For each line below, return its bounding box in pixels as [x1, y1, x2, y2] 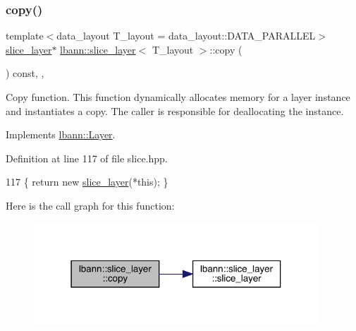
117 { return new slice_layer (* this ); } [6, 174, 168, 189]
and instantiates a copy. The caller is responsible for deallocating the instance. [6, 103, 344, 118]
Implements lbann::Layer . [6, 127, 116, 142]
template [6, 28, 44, 43]
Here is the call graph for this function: [6, 198, 175, 212]
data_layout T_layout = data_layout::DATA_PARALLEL [56, 28, 316, 43]
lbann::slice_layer [60, 42, 136, 56]
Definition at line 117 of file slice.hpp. [6, 150, 168, 165]
